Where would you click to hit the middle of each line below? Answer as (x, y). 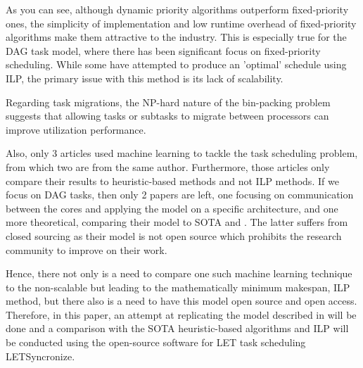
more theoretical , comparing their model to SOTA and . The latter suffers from (177, 222)
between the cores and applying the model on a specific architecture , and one (172, 208)
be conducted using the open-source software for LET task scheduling (156, 342)
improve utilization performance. (76, 129)
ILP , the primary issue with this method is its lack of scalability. (145, 78)
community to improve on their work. (87, 249)
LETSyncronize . (40, 356)
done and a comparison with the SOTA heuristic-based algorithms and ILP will (177, 328)
